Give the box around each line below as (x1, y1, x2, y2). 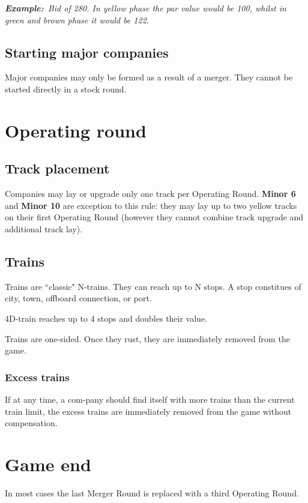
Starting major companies (5, 43, 169, 61)
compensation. (5, 417, 58, 429)
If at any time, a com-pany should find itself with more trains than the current (5, 393, 295, 405)
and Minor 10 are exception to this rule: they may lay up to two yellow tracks (5, 199, 297, 211)
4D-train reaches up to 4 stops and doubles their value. (5, 312, 208, 324)
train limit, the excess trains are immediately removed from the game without (5, 405, 292, 417)
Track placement (5, 159, 110, 178)
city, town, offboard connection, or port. (5, 292, 152, 304)
